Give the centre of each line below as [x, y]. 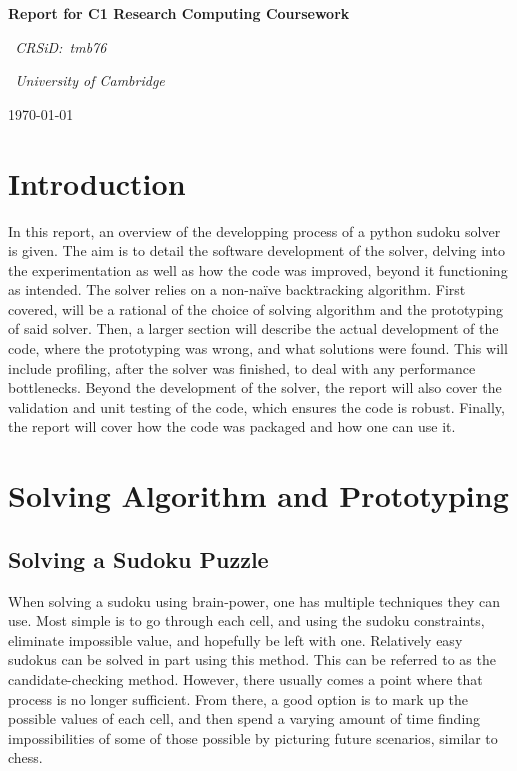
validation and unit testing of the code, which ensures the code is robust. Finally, [256, 406]
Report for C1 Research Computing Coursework [179, 13]
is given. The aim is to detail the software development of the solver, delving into [256, 250]
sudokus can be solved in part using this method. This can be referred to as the [252, 659]
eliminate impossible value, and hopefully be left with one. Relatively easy [235, 639]
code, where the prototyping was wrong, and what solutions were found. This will [258, 348]
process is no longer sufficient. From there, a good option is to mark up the [238, 698]
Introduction [97, 182]
